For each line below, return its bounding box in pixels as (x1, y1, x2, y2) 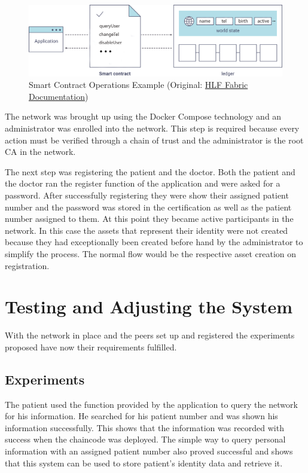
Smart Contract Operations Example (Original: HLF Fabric (29, 78, 248, 91)
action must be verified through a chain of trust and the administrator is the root (5, 133, 304, 146)
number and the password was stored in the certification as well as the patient (5, 200, 292, 213)
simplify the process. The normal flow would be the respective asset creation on (5, 247, 297, 260)
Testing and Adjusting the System (5, 294, 293, 319)
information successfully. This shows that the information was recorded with (5, 421, 284, 434)
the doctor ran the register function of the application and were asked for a (5, 177, 280, 190)
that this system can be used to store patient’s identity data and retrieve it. (5, 456, 283, 469)
